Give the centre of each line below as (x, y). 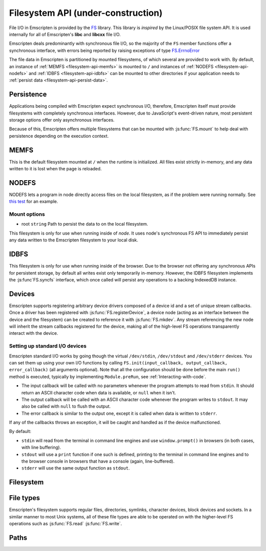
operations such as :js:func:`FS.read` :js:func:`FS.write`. (66, 524)
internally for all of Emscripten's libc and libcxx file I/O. (65, 34)
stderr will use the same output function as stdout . (76, 468)
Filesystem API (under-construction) (86, 13)
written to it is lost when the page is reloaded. (55, 169)
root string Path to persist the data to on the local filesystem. (85, 224)
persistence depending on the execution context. (59, 136)
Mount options (27, 214)
